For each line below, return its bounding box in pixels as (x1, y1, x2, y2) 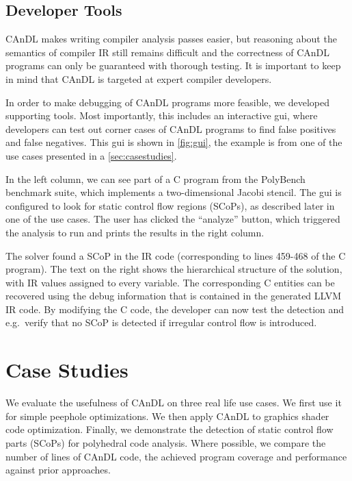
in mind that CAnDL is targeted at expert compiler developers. (5, 71, 272, 86)
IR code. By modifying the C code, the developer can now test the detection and (5, 301, 344, 316)
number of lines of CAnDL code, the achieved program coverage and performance (5, 449, 347, 463)
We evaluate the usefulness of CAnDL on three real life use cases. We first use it (5, 395, 342, 410)
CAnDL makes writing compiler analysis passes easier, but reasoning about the (5, 32, 337, 46)
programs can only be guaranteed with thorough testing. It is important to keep (5, 58, 341, 73)
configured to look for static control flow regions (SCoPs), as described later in (5, 198, 335, 212)
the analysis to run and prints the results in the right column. (5, 225, 265, 239)
